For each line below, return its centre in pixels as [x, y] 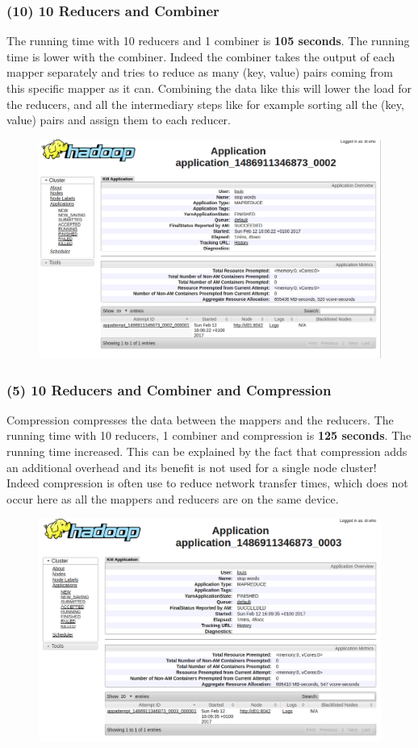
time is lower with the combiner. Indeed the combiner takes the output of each [201, 56]
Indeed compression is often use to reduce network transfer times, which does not [207, 483]
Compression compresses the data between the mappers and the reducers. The [200, 419]
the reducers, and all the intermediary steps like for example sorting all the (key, [205, 104]
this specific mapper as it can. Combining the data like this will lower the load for [209, 88]
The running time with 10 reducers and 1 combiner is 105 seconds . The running [208, 41]
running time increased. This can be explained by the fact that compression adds [207, 451]
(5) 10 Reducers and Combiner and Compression [169, 389]
